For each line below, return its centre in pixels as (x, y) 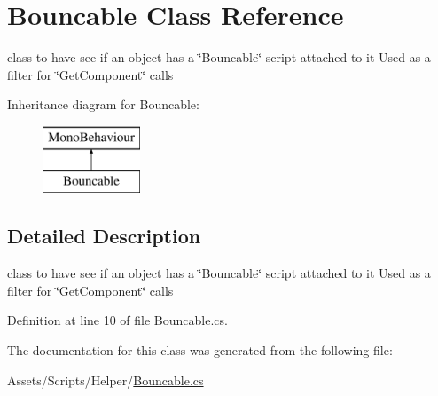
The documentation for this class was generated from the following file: (200, 350)
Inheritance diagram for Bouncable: (103, 104)
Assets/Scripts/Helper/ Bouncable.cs (106, 380)
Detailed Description (104, 236)
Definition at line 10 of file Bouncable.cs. (117, 320)
